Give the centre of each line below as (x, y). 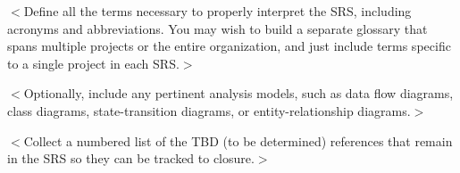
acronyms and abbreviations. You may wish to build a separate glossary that (217, 28)
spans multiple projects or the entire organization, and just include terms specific (229, 46)
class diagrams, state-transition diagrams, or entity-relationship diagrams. (209, 110)
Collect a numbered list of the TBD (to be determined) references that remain (238, 140)
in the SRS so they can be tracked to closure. (131, 158)
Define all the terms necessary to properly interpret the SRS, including (217, 11)
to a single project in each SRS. (93, 63)
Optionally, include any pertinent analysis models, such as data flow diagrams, (238, 93)
